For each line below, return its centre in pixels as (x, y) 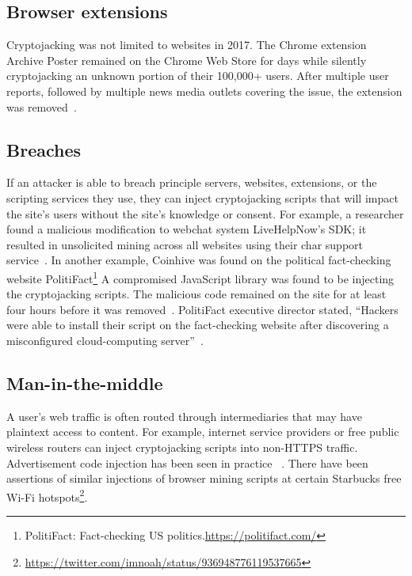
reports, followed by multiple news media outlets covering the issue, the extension (204, 91)
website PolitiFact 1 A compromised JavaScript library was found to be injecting (200, 277)
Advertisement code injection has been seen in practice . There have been (187, 462)
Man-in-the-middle (85, 383)
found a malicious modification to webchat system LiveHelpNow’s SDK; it (187, 229)
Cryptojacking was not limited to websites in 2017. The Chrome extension (187, 45)
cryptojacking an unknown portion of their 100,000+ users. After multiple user (198, 76)
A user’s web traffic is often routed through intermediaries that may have (184, 416)
